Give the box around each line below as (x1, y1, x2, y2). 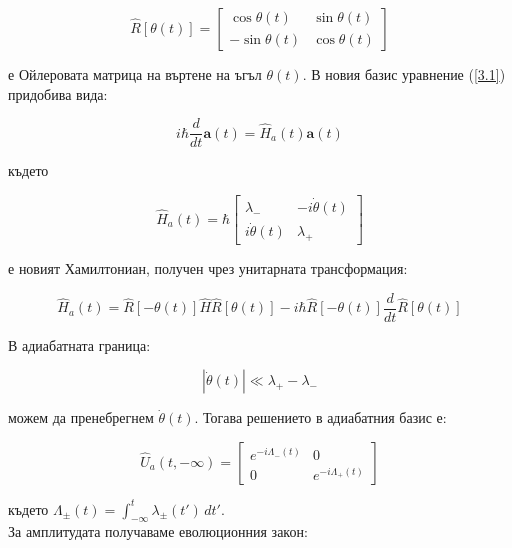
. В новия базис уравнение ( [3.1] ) (302, 64, 506, 84)
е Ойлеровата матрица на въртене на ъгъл (8, 64, 262, 84)
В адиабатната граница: (8, 334, 151, 355)
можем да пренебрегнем (8, 407, 154, 428)
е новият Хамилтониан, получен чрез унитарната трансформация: (8, 258, 408, 279)
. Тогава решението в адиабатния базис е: (194, 407, 447, 428)
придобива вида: (8, 83, 108, 104)
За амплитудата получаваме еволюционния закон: (8, 521, 308, 542)
